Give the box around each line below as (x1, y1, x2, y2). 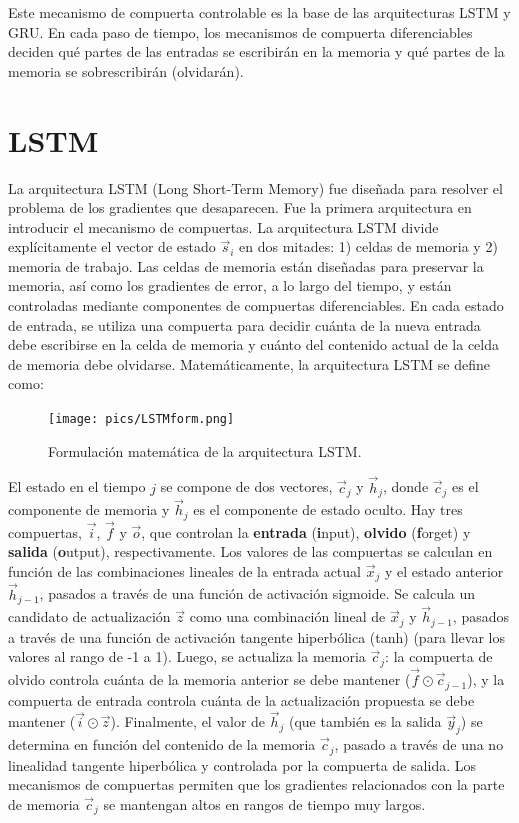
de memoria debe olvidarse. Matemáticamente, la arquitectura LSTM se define (8, 353, 490, 374)
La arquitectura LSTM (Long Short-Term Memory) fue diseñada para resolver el (8, 177, 503, 198)
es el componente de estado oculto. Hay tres (193, 499, 463, 520)
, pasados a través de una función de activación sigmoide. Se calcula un (39, 583, 476, 604)
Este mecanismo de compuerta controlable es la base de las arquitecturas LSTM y (8, 2, 511, 22)
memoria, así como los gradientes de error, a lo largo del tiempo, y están (8, 275, 452, 296)
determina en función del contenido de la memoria (8, 734, 316, 755)
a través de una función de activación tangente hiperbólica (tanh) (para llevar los (8, 626, 505, 647)
